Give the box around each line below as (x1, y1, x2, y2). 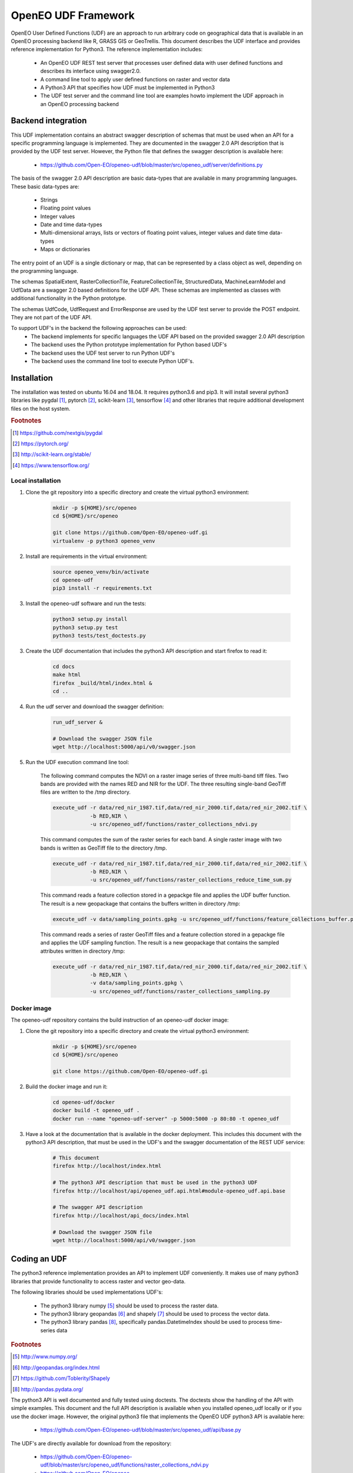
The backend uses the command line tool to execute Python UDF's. (31, 357, 194, 365)
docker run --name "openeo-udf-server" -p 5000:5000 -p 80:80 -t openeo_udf (52, 1115, 279, 1122)
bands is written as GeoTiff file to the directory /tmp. (40, 844, 167, 851)
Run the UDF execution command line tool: (25, 759, 129, 766)
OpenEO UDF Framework (11, 9, 135, 22)
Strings (40, 196, 58, 203)
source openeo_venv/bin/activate (52, 569, 149, 575)
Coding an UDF (11, 1254, 67, 1264)
